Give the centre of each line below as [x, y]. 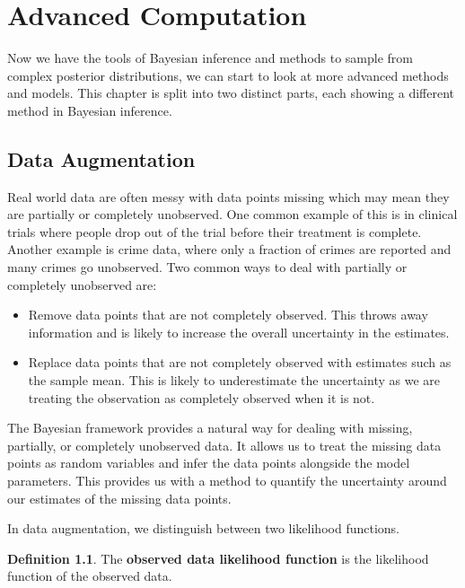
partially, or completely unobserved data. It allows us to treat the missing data [224, 445]
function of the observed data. [90, 576]
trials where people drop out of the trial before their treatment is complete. [215, 231]
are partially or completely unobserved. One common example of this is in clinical [232, 214]
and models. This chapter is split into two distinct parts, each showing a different [231, 93]
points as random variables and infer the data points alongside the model [209, 463]
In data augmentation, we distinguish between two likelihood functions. [203, 528]
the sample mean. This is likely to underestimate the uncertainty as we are [234, 380]
